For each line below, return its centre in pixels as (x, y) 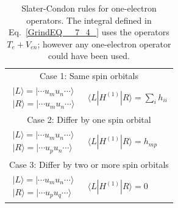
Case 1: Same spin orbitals (89, 76)
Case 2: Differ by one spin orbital (89, 120)
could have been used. (89, 56)
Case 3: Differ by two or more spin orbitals (89, 164)
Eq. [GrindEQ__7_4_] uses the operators (89, 32)
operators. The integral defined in (89, 20)
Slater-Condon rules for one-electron (89, 8)
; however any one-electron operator (104, 43)
